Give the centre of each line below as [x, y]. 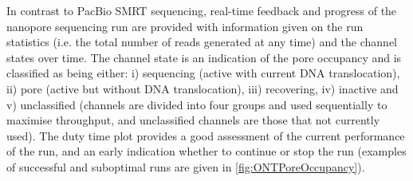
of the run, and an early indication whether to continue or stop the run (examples [206, 151]
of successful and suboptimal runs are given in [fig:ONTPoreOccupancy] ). [186, 166]
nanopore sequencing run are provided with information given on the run [185, 26]
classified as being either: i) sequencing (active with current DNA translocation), [203, 73]
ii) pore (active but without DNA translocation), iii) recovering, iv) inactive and [203, 88]
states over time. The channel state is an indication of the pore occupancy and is [204, 57]
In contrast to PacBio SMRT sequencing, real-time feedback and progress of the [202, 10]
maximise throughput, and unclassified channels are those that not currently [193, 120]
